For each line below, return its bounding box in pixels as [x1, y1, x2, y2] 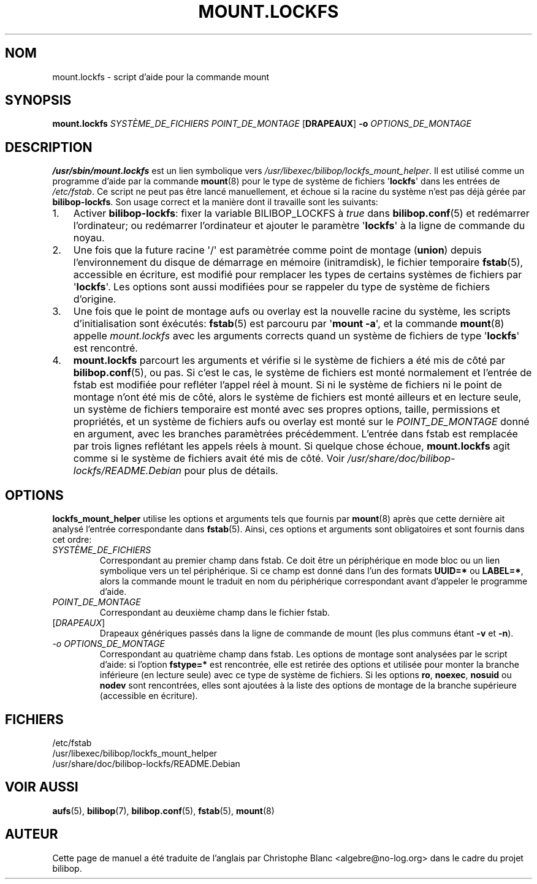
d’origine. [73, 293, 116, 306]
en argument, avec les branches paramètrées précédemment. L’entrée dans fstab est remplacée [73, 428, 518, 440]
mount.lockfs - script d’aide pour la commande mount [52, 71, 270, 82]
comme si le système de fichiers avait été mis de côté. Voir [73, 452, 345, 465]
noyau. [73, 232, 105, 244]
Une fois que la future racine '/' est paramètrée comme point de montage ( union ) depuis [73, 244, 482, 257]
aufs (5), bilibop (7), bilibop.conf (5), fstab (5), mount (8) [52, 805, 275, 816]
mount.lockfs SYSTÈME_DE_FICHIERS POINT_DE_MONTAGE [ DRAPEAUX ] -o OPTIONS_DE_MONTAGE [52, 118, 471, 129]
